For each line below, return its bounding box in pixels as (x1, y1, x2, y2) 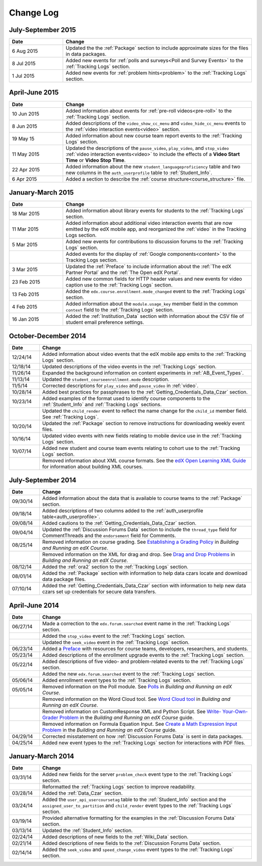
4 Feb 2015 (12, 303, 37, 310)
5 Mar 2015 (12, 241, 38, 248)
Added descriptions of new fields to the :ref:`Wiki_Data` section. (42, 833, 189, 840)
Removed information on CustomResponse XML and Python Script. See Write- (42, 708, 222, 715)
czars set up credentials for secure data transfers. (42, 588, 157, 595)
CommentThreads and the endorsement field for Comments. (42, 532, 177, 539)
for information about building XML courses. (42, 463, 143, 470)
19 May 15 (12, 135, 35, 142)
